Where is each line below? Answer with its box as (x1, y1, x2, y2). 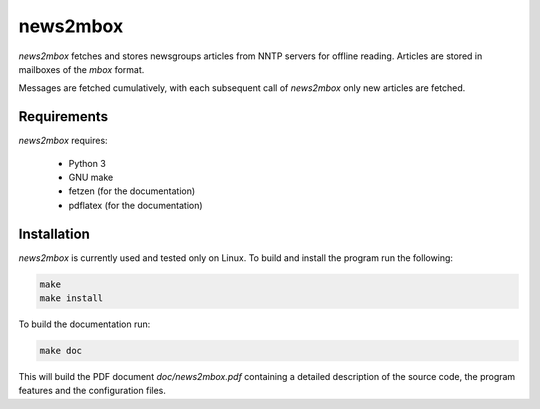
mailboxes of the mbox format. (18, 63, 145, 75)
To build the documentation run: (18, 318, 151, 330)
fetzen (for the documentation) (68, 185, 196, 197)
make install (39, 293, 104, 304)
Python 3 (68, 157, 107, 169)
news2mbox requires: (18, 135, 109, 147)
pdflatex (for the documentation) (68, 199, 204, 211)
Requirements (18, 108, 109, 125)
